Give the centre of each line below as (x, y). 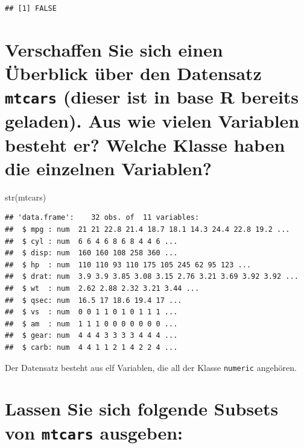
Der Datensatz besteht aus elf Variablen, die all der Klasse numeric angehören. (151, 367)
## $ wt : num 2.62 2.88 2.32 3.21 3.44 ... (102, 288)
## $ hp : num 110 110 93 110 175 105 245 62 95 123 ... (128, 265)
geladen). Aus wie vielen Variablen (152, 121)
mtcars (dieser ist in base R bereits (152, 97)
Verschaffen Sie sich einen (114, 49)
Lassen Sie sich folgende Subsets (142, 409)
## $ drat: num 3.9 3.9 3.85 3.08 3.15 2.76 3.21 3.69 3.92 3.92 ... (152, 277)
